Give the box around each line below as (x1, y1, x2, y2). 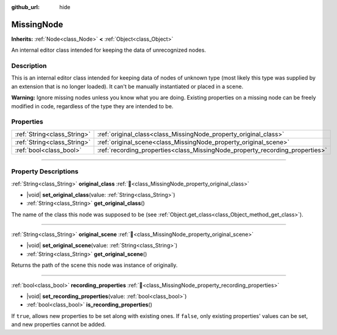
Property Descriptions (11, 167, 79, 176)
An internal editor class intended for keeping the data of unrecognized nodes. (11, 46, 207, 54)
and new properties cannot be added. (11, 321, 106, 328)
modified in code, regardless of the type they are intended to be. (11, 102, 174, 109)
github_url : (11, 4, 40, 10)
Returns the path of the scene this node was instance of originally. (11, 261, 178, 269)
